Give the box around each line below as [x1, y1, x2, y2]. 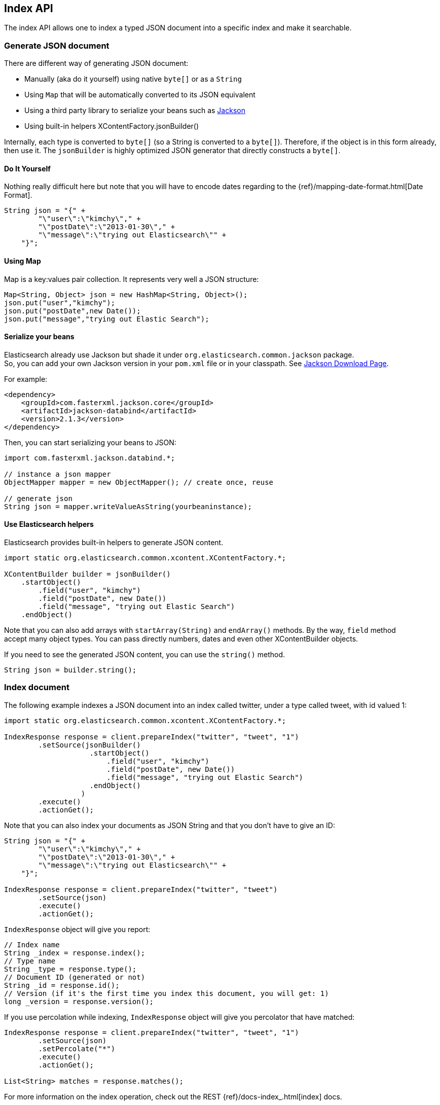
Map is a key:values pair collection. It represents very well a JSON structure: [4, 274, 259, 283]
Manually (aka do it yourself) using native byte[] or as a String [24, 75, 242, 84]
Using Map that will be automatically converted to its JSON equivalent [24, 90, 255, 99]
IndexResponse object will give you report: [4, 924, 151, 934]
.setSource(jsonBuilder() [38, 740, 141, 749]
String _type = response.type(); [4, 965, 137, 973]
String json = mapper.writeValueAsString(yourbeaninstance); [4, 502, 252, 511]
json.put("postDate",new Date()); [4, 306, 141, 315]
